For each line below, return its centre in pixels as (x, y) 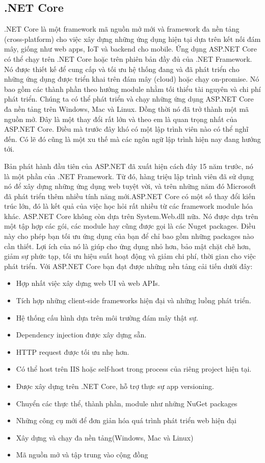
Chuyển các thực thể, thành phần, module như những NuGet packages (127, 403)
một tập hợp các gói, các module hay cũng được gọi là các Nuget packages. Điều (130, 226)
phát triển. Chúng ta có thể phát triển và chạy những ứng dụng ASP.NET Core (129, 99)
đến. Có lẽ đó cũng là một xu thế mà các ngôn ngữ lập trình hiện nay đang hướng (132, 139)
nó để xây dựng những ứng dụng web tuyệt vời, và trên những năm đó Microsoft (130, 186)
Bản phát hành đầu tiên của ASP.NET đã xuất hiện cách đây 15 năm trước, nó (129, 166)
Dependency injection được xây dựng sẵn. (81, 335)
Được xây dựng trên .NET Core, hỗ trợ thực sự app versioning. (115, 386)
